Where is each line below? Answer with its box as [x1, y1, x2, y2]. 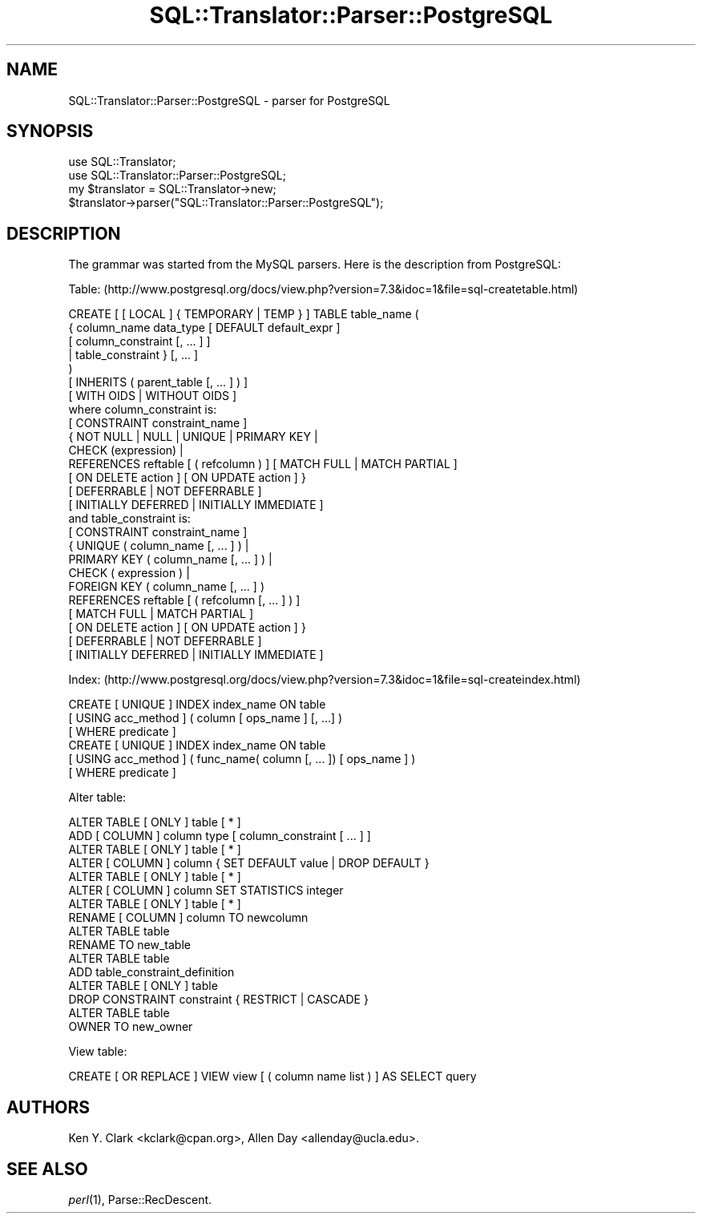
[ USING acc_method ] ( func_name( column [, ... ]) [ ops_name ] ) [68, 752, 416, 766]
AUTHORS [6, 1097, 91, 1117]
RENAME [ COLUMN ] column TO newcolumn [68, 911, 309, 925]
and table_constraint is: [68, 511, 191, 526]
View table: [68, 1044, 127, 1059]
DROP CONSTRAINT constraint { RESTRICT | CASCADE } [68, 992, 369, 1007]
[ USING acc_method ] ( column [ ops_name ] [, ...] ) [68, 711, 343, 725]
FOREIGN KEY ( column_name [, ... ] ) [68, 580, 264, 594]
